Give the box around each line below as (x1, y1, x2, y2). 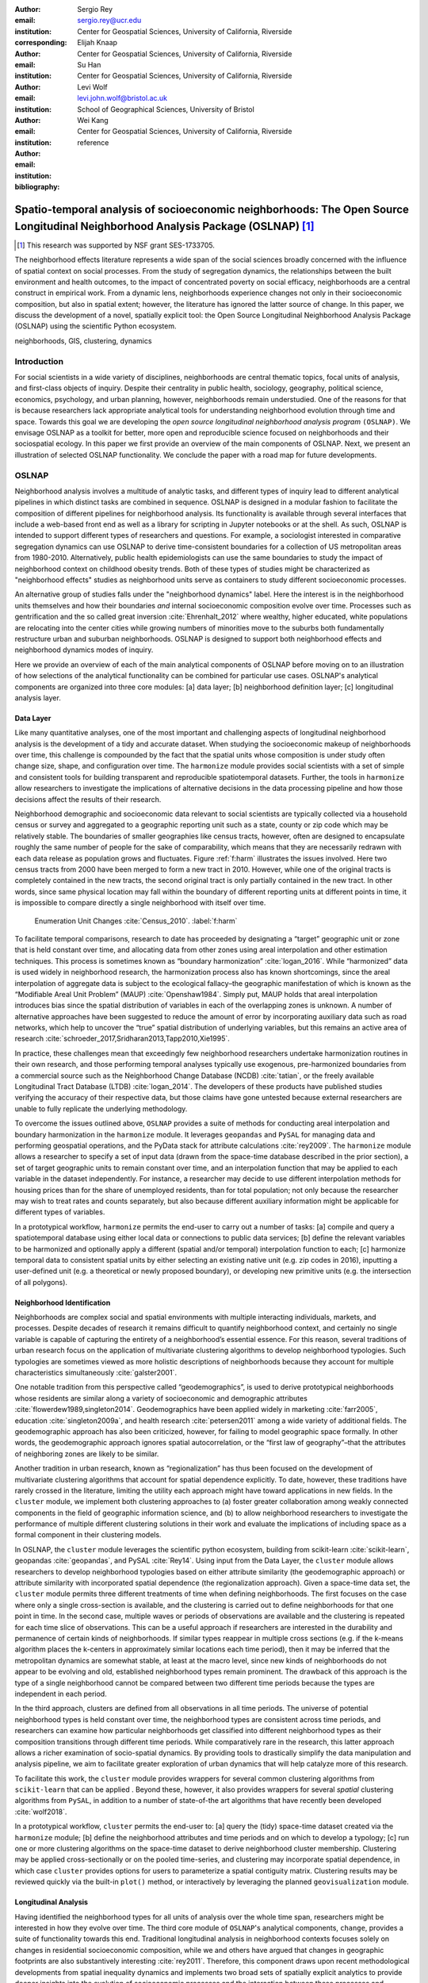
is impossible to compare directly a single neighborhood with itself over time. (14, 898, 266, 907)
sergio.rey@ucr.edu (77, 16, 142, 25)
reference (77, 137, 109, 147)
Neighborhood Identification (14, 1298, 111, 1307)
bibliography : (14, 182, 60, 192)
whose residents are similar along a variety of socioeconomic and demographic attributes (14, 1393, 308, 1403)
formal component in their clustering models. (14, 1530, 162, 1540)
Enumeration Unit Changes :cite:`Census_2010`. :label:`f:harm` (34, 916, 238, 926)
